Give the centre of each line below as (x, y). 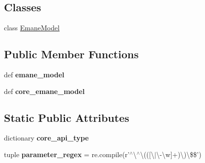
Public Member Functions (71, 54)
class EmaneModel (32, 28)
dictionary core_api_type (46, 138)
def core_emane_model (44, 91)
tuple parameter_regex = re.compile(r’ (67, 154)
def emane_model (34, 74)
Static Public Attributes (67, 117)
